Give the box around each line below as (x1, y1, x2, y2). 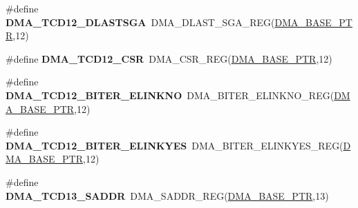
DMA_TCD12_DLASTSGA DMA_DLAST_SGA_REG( (6, 14, 275, 29)
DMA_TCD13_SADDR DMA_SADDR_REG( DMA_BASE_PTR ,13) (6, 188, 329, 202)
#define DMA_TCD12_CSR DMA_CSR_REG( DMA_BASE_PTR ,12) (6, 51, 332, 65)
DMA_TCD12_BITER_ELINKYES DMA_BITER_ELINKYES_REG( (6, 138, 343, 152)
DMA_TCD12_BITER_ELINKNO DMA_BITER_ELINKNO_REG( (6, 87, 335, 102)
